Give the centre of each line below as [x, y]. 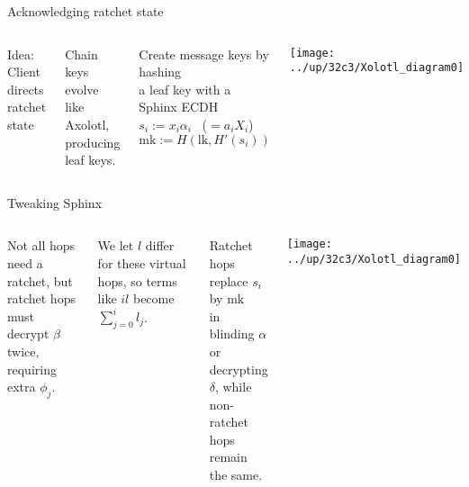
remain [228, 457]
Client [24, 72]
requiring [32, 369]
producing [93, 142]
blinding [232, 334]
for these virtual [142, 262]
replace [229, 280]
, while [233, 387]
